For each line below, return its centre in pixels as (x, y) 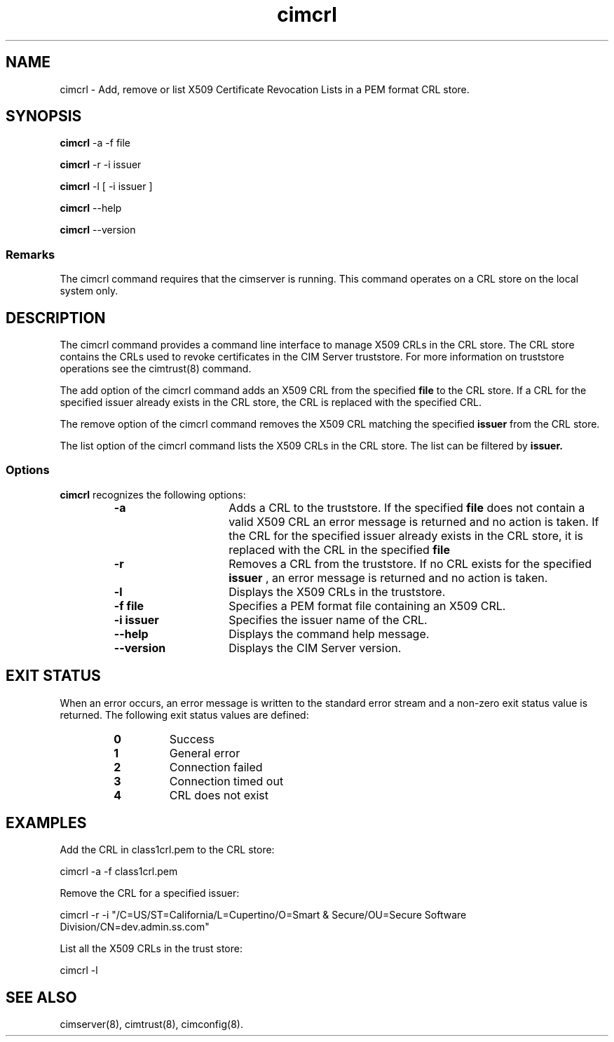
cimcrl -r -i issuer (101, 165)
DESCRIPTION (56, 318)
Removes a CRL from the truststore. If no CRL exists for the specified (410, 563)
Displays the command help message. (329, 634)
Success (192, 739)
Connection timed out (226, 781)
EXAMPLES (46, 823)
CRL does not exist (219, 795)
